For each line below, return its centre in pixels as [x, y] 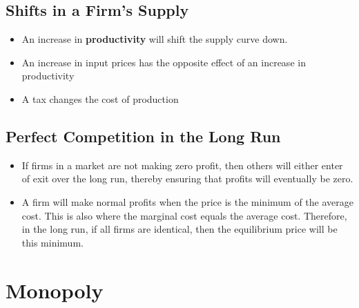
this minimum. [52, 242]
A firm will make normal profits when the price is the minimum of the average [187, 201]
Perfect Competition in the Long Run [143, 136]
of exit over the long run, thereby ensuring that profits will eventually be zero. [187, 179]
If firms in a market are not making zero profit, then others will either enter [182, 165]
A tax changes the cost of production [100, 98]
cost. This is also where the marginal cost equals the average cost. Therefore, [184, 215]
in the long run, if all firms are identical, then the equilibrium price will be [179, 229]
